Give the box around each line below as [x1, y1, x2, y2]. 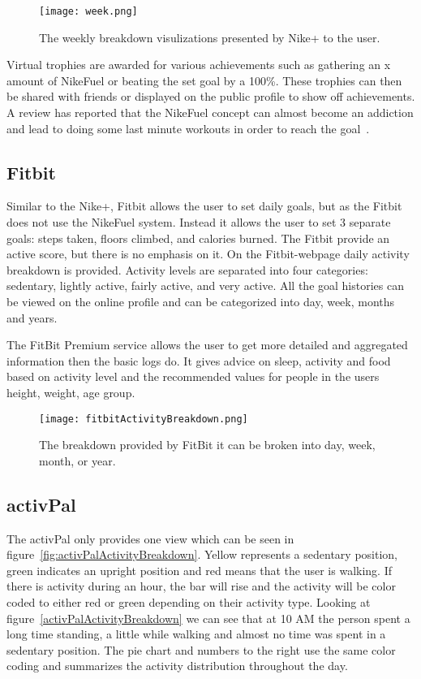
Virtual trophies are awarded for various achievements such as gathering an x [6, 56, 391, 73]
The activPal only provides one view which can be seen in [6, 530, 294, 547]
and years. [6, 309, 58, 326]
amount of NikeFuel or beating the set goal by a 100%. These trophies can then [6, 71, 402, 89]
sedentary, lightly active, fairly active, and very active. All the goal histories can [6, 277, 404, 294]
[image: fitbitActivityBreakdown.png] [39, 413, 248, 425]
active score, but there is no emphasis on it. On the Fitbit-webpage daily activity [6, 245, 410, 262]
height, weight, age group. [6, 383, 135, 400]
